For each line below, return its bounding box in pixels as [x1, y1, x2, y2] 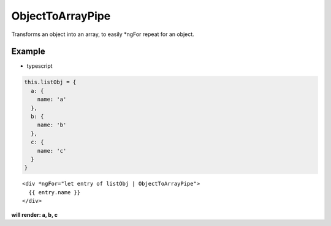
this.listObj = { [24, 79, 77, 86]
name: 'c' [37, 147, 67, 154]
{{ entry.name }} [28, 189, 81, 195]
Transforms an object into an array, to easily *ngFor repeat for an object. [11, 31, 194, 38]
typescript [26, 62, 53, 70]
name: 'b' [37, 122, 67, 128]
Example [11, 46, 45, 57]
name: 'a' [37, 96, 67, 103]
